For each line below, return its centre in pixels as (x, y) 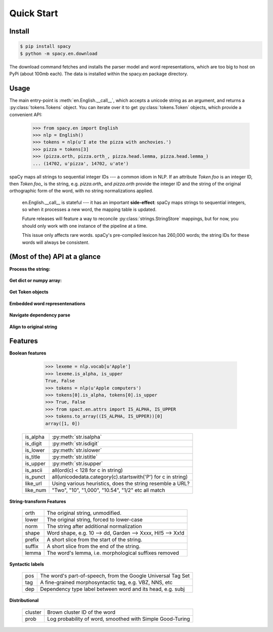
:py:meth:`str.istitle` (75, 457)
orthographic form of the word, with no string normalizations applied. (81, 191)
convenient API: (26, 115)
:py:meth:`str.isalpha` (77, 437)
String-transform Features (38, 501)
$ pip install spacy (45, 46)
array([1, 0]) (63, 423)
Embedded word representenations (47, 303)
